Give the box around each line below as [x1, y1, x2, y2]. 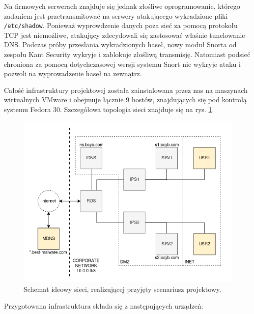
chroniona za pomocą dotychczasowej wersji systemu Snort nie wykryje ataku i [4, 58, 241, 69]
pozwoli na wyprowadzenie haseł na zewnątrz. [4, 68, 142, 79]
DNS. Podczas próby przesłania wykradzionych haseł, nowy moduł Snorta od [4, 39, 237, 50]
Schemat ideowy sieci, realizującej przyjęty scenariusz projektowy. [24, 284, 222, 294]
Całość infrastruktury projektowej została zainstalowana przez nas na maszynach [4, 85, 248, 95]
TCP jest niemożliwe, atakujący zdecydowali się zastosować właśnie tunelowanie [4, 29, 245, 40]
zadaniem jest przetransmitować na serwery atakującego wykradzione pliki [4, 10, 228, 21]
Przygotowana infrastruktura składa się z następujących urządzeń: [4, 300, 203, 311]
